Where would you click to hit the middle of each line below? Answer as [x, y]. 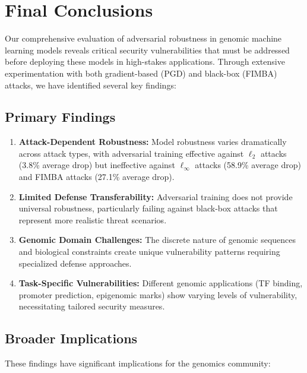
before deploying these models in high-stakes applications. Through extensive [145, 61]
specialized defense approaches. [75, 263]
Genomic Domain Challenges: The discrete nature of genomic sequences [157, 240]
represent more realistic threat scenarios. [93, 219]
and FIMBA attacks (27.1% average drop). [96, 177]
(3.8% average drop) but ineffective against [97, 165]
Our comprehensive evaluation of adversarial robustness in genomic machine [143, 38]
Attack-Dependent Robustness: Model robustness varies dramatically [153, 142]
